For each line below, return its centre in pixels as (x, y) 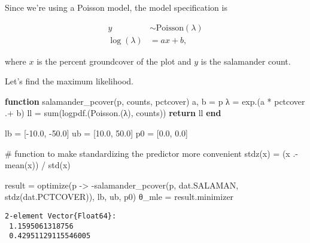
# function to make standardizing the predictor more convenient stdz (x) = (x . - (151, 153)
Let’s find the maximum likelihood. (69, 81)
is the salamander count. (246, 61)
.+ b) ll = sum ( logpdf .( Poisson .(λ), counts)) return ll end (113, 113)
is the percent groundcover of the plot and (114, 61)
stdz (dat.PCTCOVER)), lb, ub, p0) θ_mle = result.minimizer (119, 197)
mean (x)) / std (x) (38, 165)
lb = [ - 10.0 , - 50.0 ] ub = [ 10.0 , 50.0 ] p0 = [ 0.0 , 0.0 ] (96, 133)
